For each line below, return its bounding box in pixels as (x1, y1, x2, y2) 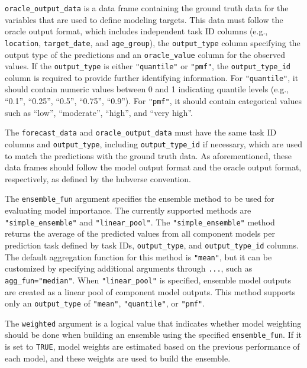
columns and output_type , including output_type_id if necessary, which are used (5, 137, 302, 150)
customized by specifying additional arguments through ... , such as (5, 262, 253, 275)
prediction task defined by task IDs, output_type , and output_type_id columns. (5, 238, 299, 251)
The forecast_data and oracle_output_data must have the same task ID (5, 126, 277, 138)
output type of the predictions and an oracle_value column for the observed (5, 48, 285, 60)
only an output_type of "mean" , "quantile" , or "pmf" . (5, 297, 205, 309)
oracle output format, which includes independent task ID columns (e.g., (5, 25, 268, 37)
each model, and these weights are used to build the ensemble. (5, 351, 231, 364)
